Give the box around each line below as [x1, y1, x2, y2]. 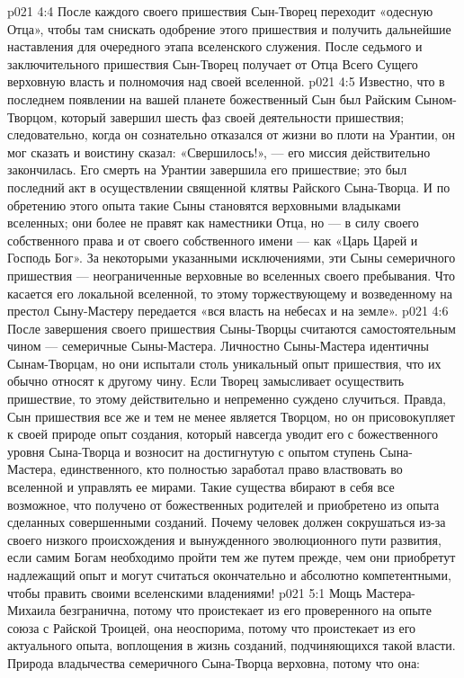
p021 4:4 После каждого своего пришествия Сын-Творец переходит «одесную [7, 2, 433, 20]
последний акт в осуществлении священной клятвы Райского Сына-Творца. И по [7, 177, 451, 196]
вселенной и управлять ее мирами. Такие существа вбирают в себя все [7, 477, 395, 496]
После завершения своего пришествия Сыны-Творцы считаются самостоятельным [7, 318, 456, 337]
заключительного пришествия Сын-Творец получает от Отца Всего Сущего [7, 54, 418, 73]
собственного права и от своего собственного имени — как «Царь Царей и [7, 230, 418, 249]
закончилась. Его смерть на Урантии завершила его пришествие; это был [7, 160, 407, 179]
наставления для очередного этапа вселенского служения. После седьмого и [7, 37, 423, 56]
